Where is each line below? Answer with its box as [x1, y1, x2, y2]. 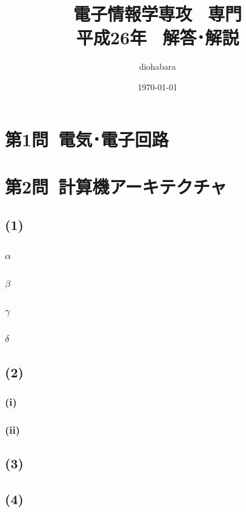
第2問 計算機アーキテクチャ [5, 173, 227, 198]
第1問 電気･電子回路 [5, 126, 169, 151]
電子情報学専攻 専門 [73, 1, 242, 26]
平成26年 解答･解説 [76, 25, 239, 50]
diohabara [139, 60, 176, 73]
